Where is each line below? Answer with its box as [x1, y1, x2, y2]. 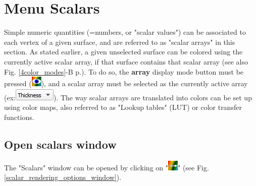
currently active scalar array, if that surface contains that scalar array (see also [4, 56, 248, 67]
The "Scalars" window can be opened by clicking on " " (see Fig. [4, 162, 209, 172]
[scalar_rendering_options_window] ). [4, 172, 122, 182]
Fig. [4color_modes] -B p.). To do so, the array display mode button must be [4, 66, 244, 77]
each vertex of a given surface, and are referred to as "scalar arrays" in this [4, 36, 235, 47]
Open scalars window [4, 136, 117, 152]
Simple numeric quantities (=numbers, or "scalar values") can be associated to [4, 27, 246, 37]
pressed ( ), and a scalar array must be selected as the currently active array [4, 78, 248, 89]
